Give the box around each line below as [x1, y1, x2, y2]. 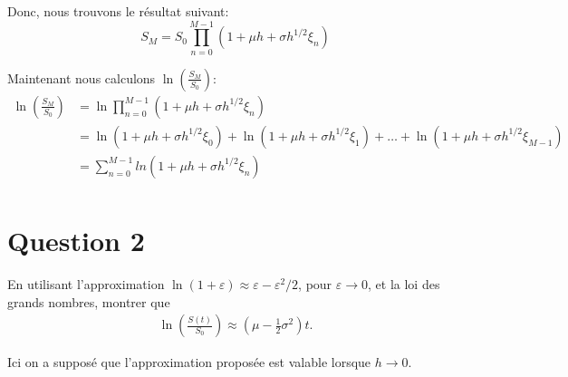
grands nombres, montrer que [7, 292, 170, 311]
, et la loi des [368, 274, 440, 293]
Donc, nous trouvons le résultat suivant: [7, 2, 229, 20]
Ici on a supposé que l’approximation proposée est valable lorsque [7, 353, 371, 372]
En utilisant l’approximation [7, 274, 165, 293]
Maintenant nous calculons [7, 68, 156, 87]
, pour [298, 274, 332, 293]
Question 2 [7, 222, 145, 259]
